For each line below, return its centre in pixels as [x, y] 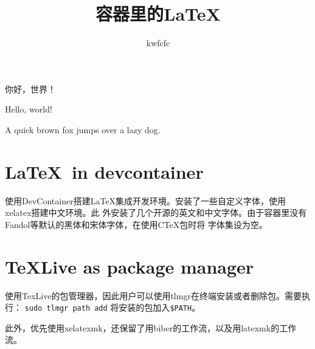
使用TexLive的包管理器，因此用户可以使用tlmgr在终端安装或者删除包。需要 [153, 295]
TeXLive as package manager [130, 266]
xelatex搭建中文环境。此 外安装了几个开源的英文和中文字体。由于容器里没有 [156, 213]
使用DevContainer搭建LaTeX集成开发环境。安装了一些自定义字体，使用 [146, 200]
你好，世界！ [30, 88]
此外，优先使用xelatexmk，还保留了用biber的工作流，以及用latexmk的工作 [151, 327]
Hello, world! [29, 109]
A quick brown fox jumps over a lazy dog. [83, 129]
